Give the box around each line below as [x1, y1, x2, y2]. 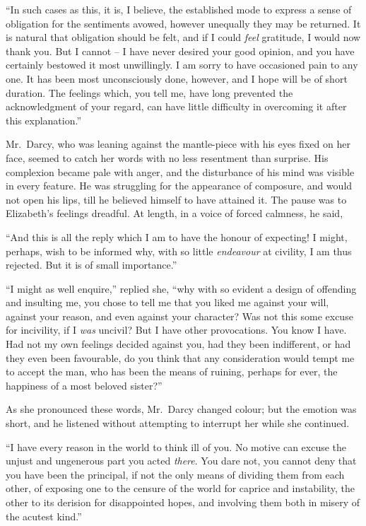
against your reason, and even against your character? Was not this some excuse [6, 308, 353, 323]
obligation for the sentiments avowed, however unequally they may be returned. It [6, 16, 361, 30]
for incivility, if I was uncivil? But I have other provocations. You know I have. [6, 322, 347, 337]
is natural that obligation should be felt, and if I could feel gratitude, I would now [6, 30, 361, 45]
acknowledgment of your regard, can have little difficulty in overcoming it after [6, 99, 347, 114]
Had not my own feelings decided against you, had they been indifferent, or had [6, 337, 351, 351]
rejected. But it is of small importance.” [6, 257, 177, 272]
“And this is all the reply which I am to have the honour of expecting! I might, [6, 229, 348, 244]
